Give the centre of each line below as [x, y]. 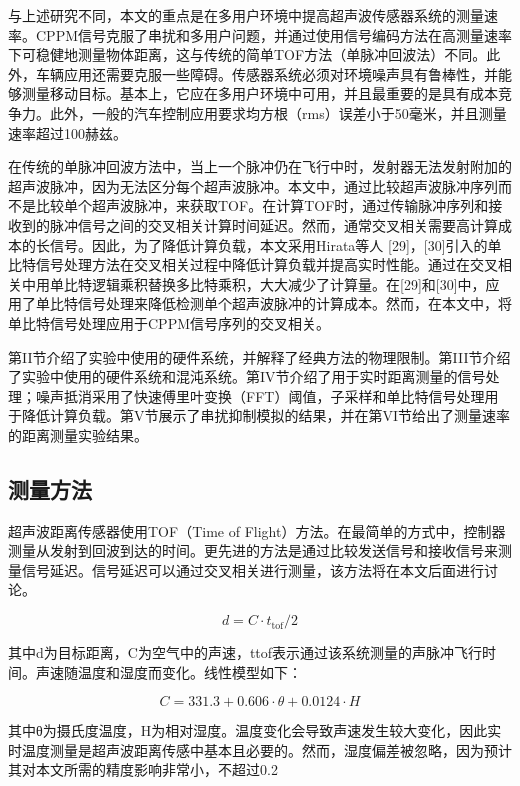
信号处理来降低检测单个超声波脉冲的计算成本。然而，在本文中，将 [294, 303]
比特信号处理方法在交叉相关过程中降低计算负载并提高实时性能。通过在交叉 [253, 264]
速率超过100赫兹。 [67, 132]
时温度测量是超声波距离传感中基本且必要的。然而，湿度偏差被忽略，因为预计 [260, 749]
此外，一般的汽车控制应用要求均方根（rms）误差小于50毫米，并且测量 [278, 112]
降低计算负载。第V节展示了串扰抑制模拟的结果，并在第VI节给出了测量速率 [266, 415]
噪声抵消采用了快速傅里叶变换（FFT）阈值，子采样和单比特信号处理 [260, 395]
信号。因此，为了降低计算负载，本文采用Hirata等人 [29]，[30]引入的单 [275, 244]
